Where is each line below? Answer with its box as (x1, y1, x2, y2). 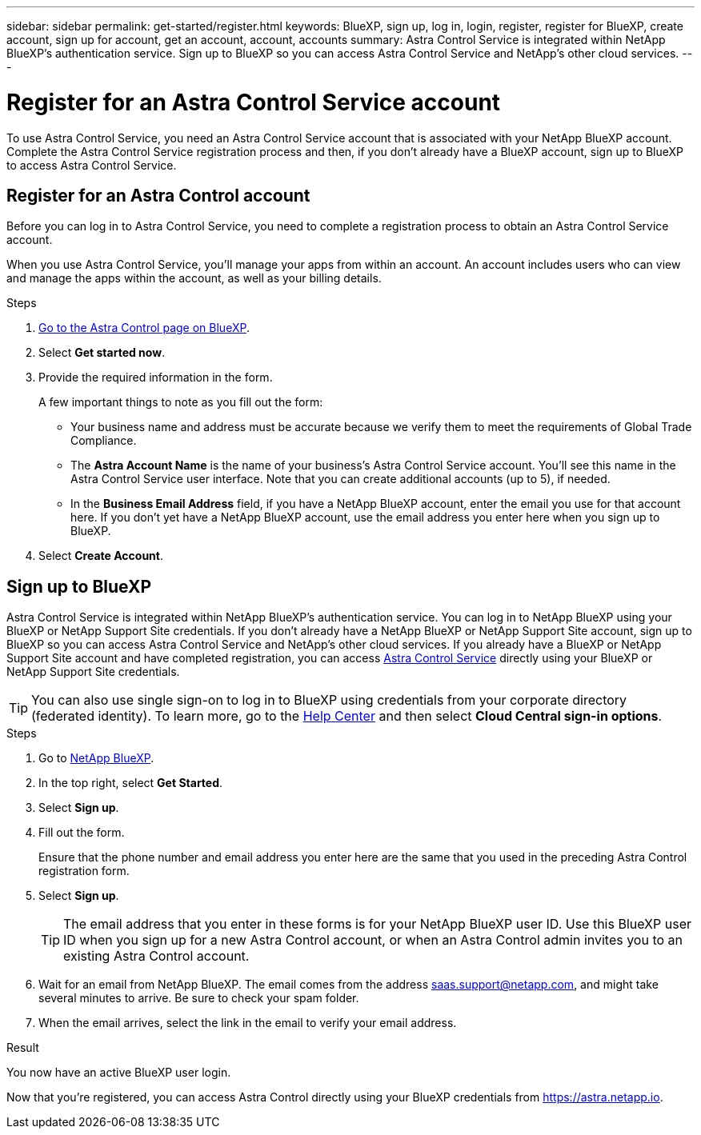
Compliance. (70, 434, 137, 448)
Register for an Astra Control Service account (6, 88, 501, 116)
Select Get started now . (38, 346, 166, 360)
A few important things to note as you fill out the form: (38, 395, 323, 410)
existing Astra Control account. (63, 948, 250, 965)
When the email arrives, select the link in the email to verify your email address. (38, 1016, 457, 1030)
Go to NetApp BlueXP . (38, 751, 154, 765)
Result (6, 1041, 39, 1055)
